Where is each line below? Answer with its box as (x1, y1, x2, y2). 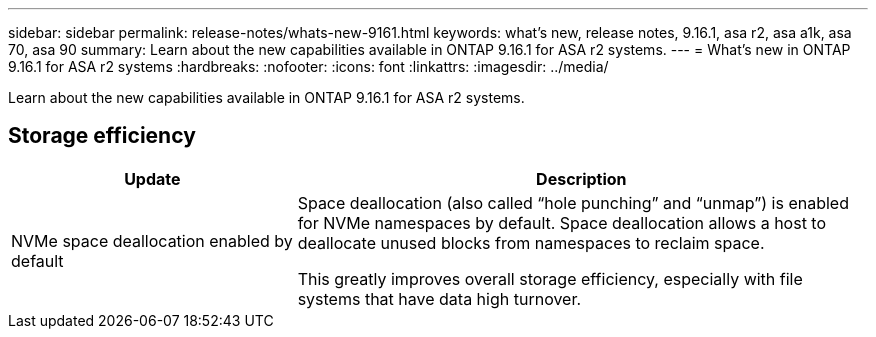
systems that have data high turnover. (297, 288, 582, 309)
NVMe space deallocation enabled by (11, 230, 293, 251)
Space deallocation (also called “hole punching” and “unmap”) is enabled (297, 192, 849, 213)
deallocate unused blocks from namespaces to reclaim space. (297, 232, 765, 253)
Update (124, 168, 181, 189)
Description (536, 168, 627, 189)
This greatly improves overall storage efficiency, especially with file (297, 268, 803, 289)
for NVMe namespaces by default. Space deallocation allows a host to (297, 212, 827, 233)
